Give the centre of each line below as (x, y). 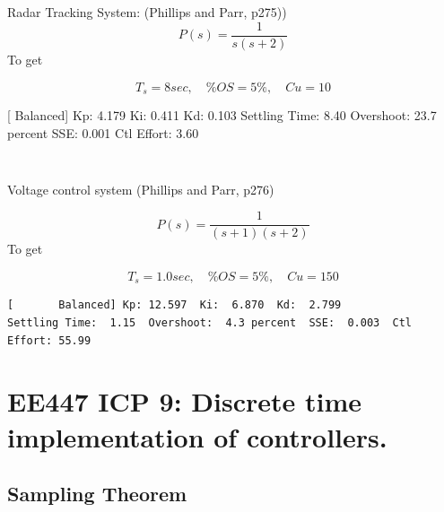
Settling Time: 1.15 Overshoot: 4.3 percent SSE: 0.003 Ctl (210, 322)
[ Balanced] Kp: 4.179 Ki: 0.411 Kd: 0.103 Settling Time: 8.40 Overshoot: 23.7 (222, 115)
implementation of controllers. (197, 436)
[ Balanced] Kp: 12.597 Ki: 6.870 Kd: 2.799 (174, 305)
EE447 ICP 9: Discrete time (185, 401)
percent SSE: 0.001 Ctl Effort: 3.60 (103, 132)
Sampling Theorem (97, 494)
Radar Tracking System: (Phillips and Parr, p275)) (147, 12)
